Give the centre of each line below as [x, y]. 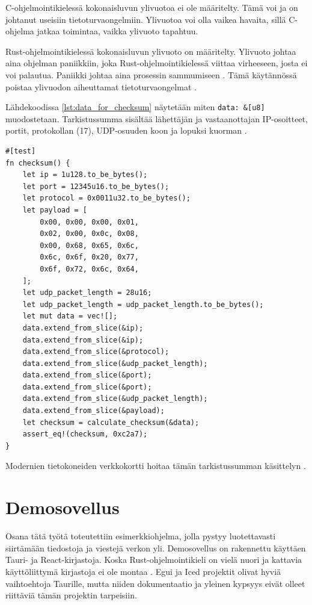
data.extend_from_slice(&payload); [93, 411]
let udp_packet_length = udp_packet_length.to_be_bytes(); [143, 304]
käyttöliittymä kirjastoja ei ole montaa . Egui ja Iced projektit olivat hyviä [143, 571]
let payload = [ [55, 210]
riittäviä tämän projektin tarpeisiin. [71, 595]
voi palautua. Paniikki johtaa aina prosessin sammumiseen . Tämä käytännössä [151, 74]
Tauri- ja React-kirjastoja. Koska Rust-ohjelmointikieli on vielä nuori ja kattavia [154, 560]
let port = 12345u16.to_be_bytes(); [96, 186]
